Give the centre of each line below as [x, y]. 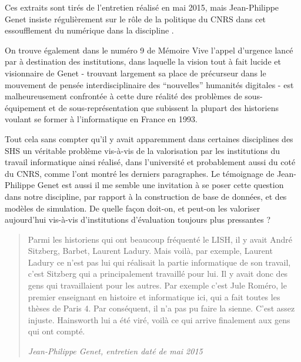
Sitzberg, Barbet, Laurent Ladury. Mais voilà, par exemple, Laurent [150, 251]
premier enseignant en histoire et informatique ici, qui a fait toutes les [154, 296]
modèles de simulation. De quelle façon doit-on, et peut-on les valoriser [133, 208]
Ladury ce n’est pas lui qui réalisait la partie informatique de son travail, [159, 262]
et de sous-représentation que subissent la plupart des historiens [164, 107]
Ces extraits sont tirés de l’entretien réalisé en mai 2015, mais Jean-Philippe [142, 7]
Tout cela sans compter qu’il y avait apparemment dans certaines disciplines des [149, 138]
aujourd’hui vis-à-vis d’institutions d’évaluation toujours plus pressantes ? [138, 219]
